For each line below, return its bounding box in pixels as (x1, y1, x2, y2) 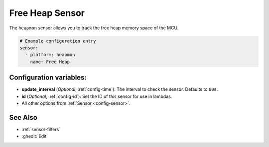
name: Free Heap (30, 59, 70, 65)
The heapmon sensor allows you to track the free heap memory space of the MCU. (9, 25, 179, 31)
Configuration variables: (9, 73, 87, 82)
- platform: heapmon (25, 52, 75, 58)
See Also (9, 113, 37, 122)
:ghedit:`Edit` (21, 133, 48, 139)
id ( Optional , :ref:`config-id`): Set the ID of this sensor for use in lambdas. (21, 93, 172, 99)
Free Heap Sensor (9, 7, 85, 18)
